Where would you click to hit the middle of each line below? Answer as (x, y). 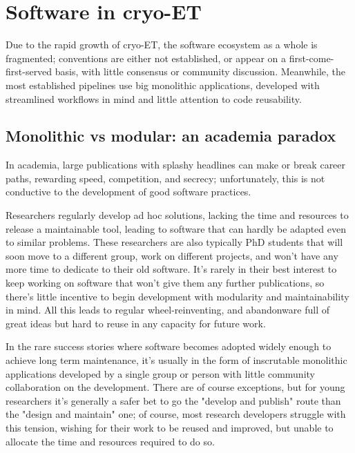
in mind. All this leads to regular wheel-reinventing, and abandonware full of (167, 310)
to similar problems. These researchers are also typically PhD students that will (174, 242)
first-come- (311, 58)
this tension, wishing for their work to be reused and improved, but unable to (170, 427)
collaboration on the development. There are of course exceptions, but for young (175, 387)
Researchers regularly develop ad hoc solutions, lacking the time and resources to (177, 215)
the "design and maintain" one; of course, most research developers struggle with (176, 414)
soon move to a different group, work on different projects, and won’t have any (172, 255)
